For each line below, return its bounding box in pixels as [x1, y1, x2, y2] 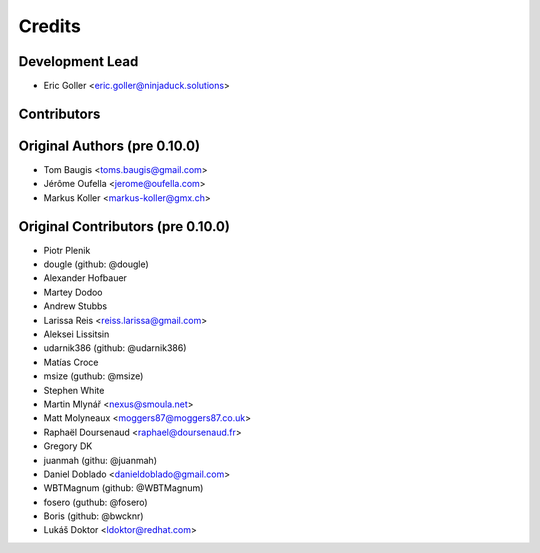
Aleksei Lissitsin [43, 328, 110, 340]
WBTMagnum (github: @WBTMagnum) [43, 482, 204, 494]
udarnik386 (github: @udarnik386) [43, 342, 187, 354]
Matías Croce [43, 356, 99, 368]
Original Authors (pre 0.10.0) [18, 137, 200, 154]
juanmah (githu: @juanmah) [43, 454, 158, 466]
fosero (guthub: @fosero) [43, 496, 149, 508]
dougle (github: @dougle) [43, 258, 149, 270]
